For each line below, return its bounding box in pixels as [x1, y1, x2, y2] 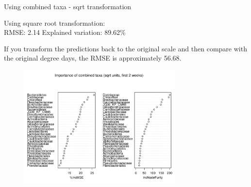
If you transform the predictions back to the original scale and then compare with [4, 43, 247, 53]
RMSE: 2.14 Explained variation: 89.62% [4, 27, 126, 37]
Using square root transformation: [4, 17, 105, 28]
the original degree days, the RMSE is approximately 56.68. [4, 53, 182, 63]
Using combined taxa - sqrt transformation [4, 1, 132, 11]
